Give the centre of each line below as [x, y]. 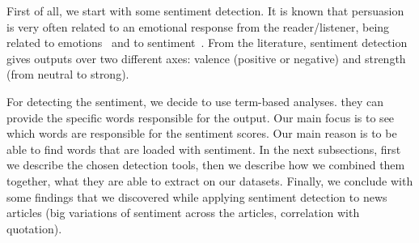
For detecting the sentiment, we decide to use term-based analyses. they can [195, 101]
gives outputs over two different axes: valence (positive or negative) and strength [206, 58]
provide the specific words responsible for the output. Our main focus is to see [201, 117]
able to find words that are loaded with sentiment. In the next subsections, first [204, 149]
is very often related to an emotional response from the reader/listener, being [198, 26]
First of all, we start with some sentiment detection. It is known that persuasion [205, 11]
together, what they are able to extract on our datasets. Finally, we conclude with [210, 180]
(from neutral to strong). [68, 74]
